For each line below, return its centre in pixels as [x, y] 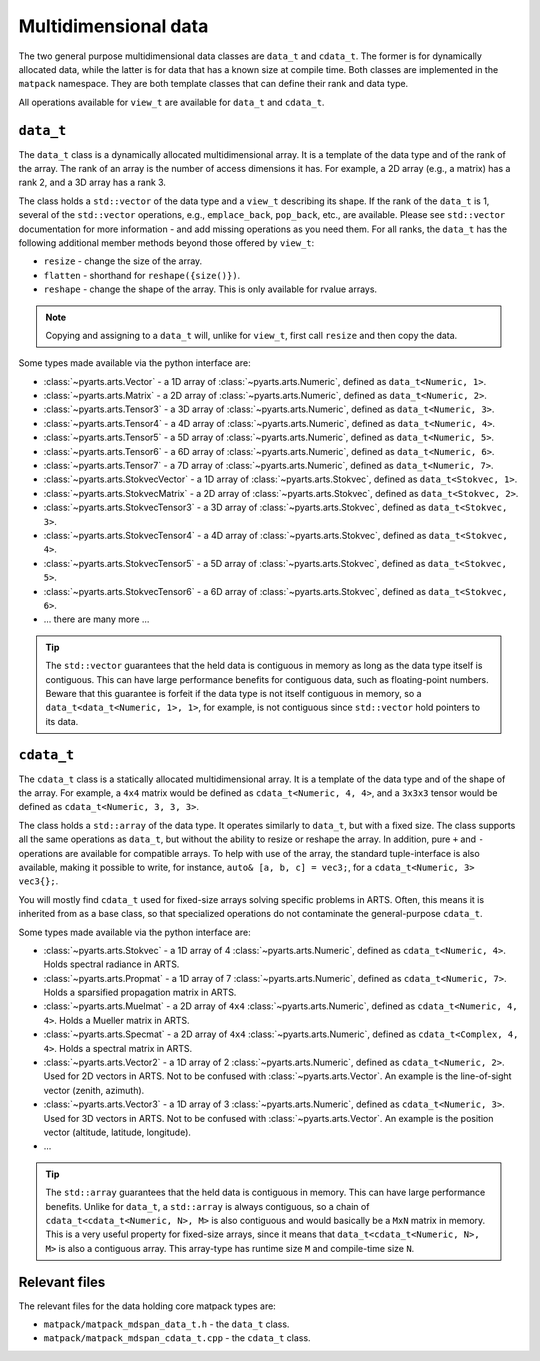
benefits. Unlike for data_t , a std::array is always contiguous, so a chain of [207, 1206]
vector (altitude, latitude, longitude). [117, 1132]
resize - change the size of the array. [123, 261]
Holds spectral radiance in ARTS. [111, 964]
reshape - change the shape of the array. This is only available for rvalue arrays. [210, 289]
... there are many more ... [96, 619]
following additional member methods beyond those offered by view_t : [166, 242]
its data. [62, 721]
